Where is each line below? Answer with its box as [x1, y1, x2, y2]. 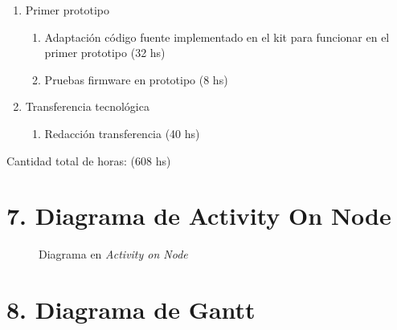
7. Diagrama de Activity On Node [6, 199, 391, 232]
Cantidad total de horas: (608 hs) [6, 152, 171, 169]
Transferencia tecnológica [25, 98, 149, 115]
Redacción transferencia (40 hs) [44, 124, 200, 141]
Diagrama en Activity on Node [39, 246, 188, 263]
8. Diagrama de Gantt [6, 293, 256, 326]
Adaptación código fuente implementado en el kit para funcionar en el [44, 28, 390, 45]
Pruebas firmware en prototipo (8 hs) [44, 71, 228, 88]
